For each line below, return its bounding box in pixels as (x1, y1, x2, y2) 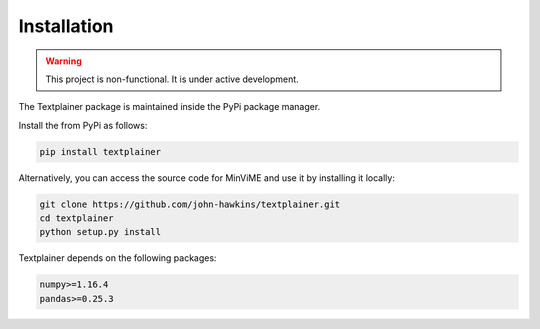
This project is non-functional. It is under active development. (45, 73, 299, 85)
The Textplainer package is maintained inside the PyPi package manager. (18, 101, 321, 113)
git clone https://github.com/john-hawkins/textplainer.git (39, 198, 341, 210)
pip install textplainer (39, 146, 162, 157)
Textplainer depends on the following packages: (18, 252, 217, 264)
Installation (18, 15, 114, 37)
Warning (45, 55, 82, 67)
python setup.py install (39, 226, 162, 238)
